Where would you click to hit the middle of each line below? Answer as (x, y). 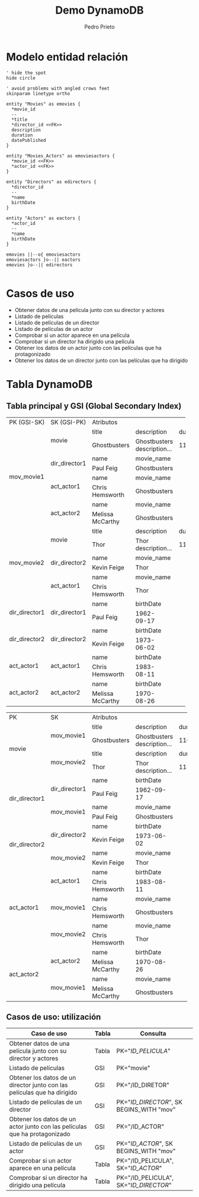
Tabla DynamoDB (49, 384)
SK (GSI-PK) (68, 422)
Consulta (153, 1034)
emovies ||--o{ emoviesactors (44, 254)
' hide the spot (26, 73)
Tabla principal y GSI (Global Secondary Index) (94, 406)
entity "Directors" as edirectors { (51, 182)
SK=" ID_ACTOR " (139, 1168)
